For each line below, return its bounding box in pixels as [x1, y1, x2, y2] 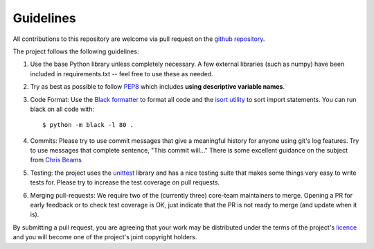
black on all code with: [30, 105, 95, 113]
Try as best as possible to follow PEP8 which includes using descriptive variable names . [30, 83, 285, 91]
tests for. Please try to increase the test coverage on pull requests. [30, 178, 220, 187]
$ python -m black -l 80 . [42, 121, 134, 129]
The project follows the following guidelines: [12, 47, 139, 55]
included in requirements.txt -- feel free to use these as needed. [30, 69, 214, 78]
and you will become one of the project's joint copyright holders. [12, 233, 197, 241]
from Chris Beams [30, 156, 82, 164]
